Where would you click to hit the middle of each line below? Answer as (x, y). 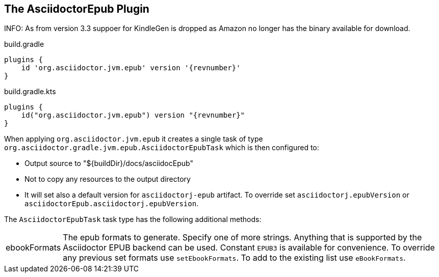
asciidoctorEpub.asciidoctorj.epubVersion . (112, 204)
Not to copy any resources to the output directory (108, 179)
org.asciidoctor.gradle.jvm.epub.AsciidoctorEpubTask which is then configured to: (162, 148)
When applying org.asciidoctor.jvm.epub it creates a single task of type (134, 139)
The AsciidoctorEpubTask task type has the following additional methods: (133, 219)
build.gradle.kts (30, 92)
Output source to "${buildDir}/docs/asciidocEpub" (109, 163)
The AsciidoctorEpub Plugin (77, 9)
